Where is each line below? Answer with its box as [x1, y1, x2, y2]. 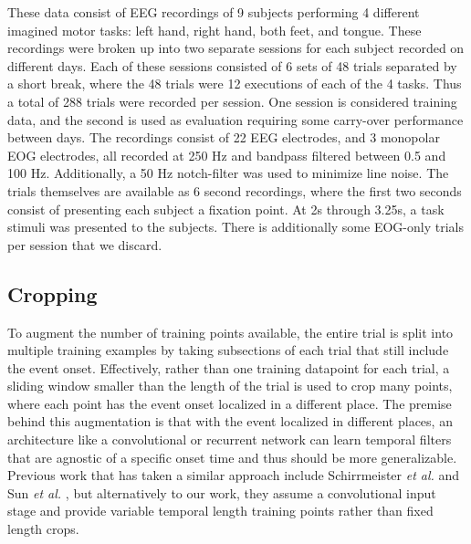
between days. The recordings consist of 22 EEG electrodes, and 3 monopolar [7, 128, 440, 147]
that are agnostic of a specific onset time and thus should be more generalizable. [7, 447, 457, 466]
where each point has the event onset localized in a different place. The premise [7, 393, 452, 413]
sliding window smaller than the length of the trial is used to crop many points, [7, 376, 453, 395]
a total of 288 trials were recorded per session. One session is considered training [7, 91, 457, 110]
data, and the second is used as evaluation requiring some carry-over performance [7, 110, 464, 129]
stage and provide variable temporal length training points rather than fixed [7, 501, 434, 520]
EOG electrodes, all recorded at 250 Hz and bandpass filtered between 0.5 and [7, 145, 446, 164]
